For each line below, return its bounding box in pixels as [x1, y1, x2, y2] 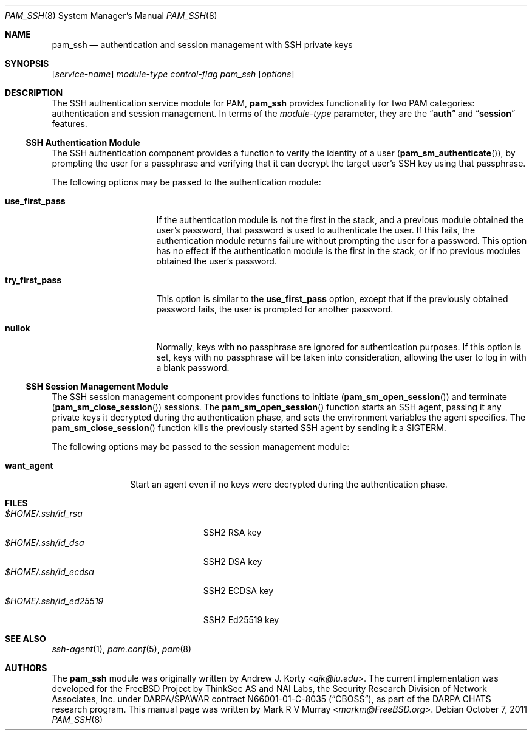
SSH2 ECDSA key [203, 585, 274, 596]
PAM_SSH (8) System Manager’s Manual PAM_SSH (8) [5, 10, 217, 21]
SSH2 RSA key [203, 527, 262, 537]
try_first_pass [5, 275, 62, 285]
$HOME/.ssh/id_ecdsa [5, 567, 94, 577]
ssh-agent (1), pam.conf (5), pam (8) [52, 644, 192, 654]
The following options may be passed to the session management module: [52, 441, 350, 452]
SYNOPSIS [5, 58, 49, 69]
